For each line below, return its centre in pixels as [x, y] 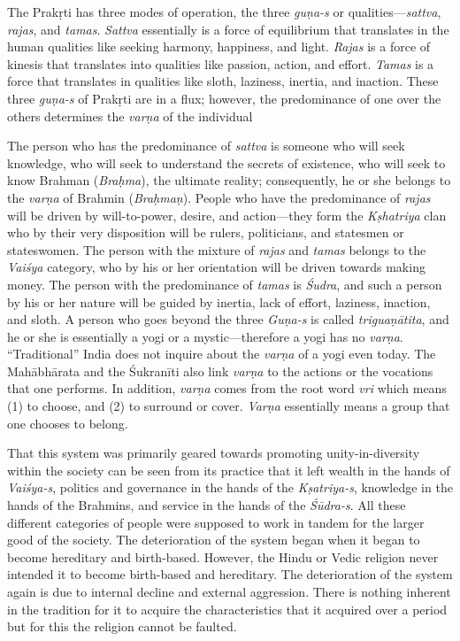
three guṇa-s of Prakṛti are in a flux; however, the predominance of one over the [224, 98]
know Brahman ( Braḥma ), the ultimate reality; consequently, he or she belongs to [229, 180]
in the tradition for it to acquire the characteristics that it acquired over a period [227, 609]
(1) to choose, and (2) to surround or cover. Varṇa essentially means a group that [229, 406]
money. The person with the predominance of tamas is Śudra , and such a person [225, 284]
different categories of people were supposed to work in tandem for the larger [216, 522]
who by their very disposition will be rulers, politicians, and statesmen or [206, 232]
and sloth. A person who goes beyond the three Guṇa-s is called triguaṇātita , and [228, 319]
